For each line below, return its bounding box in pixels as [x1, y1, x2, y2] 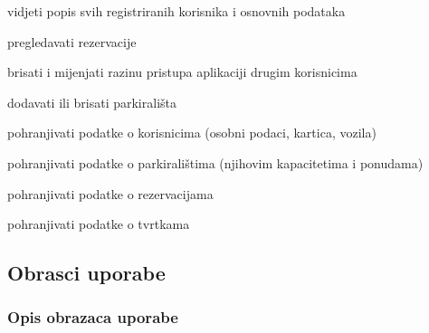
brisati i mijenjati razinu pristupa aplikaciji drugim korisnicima [7, 62, 357, 81]
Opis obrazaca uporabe [7, 306, 178, 328]
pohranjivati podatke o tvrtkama [7, 214, 190, 233]
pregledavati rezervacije [7, 32, 137, 51]
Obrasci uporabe [7, 259, 166, 287]
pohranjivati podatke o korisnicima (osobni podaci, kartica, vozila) [7, 123, 377, 142]
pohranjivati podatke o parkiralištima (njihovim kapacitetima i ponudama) [7, 153, 424, 172]
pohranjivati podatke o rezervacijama [7, 184, 214, 203]
